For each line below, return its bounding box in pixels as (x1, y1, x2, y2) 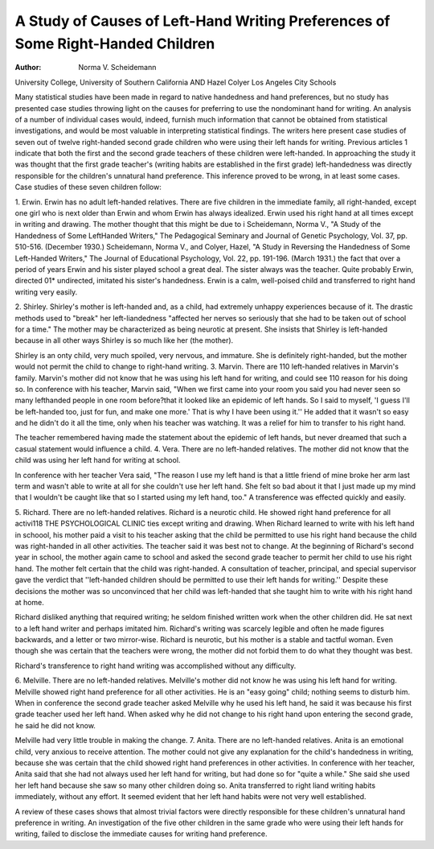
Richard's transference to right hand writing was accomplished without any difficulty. (14, 661, 297, 670)
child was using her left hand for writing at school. (14, 455, 181, 465)
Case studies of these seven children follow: (14, 182, 162, 192)
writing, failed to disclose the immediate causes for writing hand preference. (14, 829, 268, 839)
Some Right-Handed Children (14, 35, 215, 52)
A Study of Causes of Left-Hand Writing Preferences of (14, 12, 391, 30)
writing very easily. (14, 286, 78, 297)
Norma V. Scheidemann (78, 63, 157, 72)
